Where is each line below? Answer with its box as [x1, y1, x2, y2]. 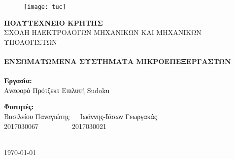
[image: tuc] [24, 3, 66, 10]
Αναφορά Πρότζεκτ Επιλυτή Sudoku [4, 85, 110, 95]
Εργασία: [4, 75, 32, 86]
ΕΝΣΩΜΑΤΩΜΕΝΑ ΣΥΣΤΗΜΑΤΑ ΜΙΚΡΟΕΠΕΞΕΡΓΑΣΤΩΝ [4, 56, 231, 66]
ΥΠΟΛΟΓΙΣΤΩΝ [4, 36, 57, 47]
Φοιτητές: [4, 101, 34, 112]
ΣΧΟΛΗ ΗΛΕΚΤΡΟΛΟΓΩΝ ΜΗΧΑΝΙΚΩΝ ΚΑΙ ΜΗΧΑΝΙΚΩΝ [4, 27, 201, 37]
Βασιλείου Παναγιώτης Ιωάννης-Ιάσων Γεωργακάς [4, 111, 157, 121]
